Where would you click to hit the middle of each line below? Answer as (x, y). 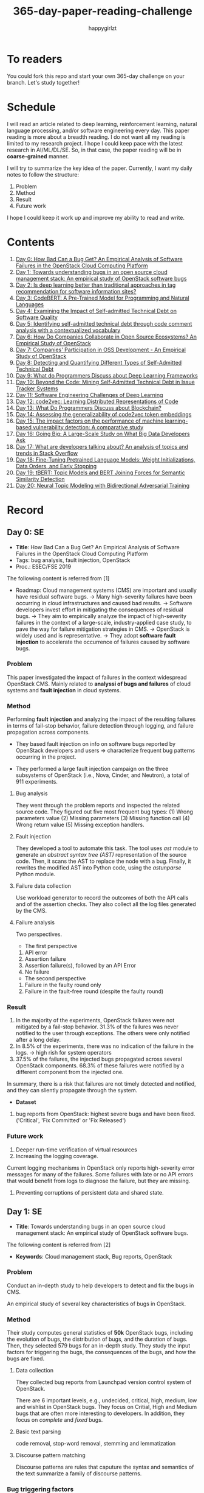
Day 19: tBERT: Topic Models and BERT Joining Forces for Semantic (100, 472)
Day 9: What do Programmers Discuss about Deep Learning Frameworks (107, 375)
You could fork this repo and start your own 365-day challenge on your (96, 76)
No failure (37, 972)
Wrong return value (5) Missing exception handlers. (80, 825)
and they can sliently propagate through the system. (72, 1091)
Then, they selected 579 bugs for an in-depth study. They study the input (99, 1346)
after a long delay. (38, 1040)
